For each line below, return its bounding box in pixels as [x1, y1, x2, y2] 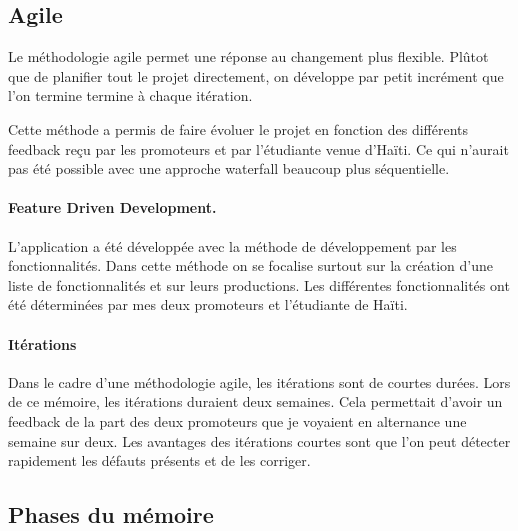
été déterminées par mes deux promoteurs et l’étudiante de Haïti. [8, 294, 408, 315]
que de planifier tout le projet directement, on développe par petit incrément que [8, 65, 504, 86]
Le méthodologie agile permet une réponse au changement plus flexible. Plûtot [8, 46, 489, 67]
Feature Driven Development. [8, 197, 217, 218]
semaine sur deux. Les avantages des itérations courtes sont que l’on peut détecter [8, 430, 511, 451]
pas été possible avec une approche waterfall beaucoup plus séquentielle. [8, 158, 450, 179]
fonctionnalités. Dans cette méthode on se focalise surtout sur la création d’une [8, 255, 493, 276]
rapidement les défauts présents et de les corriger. [8, 450, 311, 471]
